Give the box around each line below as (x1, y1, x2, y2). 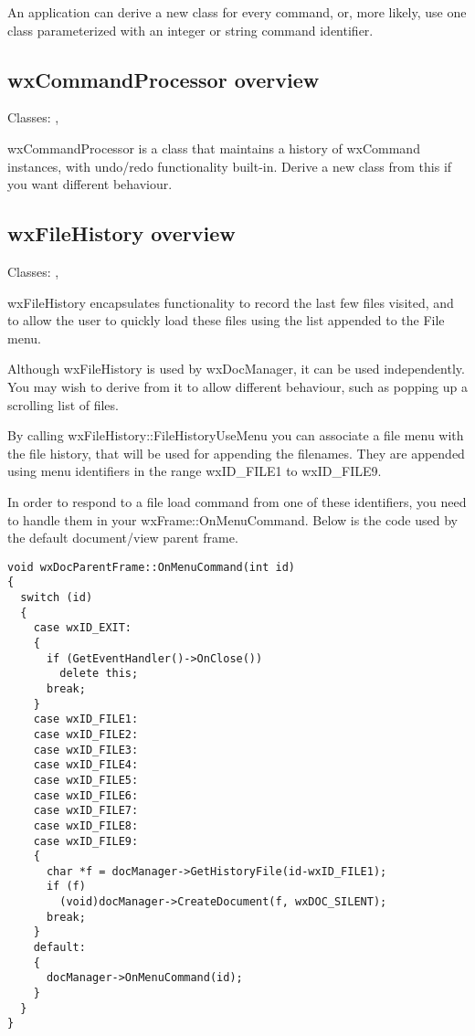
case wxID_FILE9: (33, 834, 139, 848)
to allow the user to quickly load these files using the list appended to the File (7, 311, 445, 330)
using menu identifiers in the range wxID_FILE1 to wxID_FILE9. (7, 461, 382, 481)
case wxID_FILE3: (33, 743, 139, 756)
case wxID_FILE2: (33, 727, 139, 741)
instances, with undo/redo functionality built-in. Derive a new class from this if (7, 156, 452, 175)
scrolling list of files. (7, 395, 119, 414)
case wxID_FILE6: (33, 788, 139, 802)
